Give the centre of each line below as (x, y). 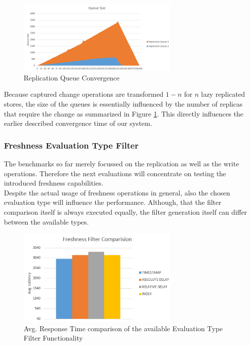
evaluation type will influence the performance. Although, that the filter (113, 202)
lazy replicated (223, 94)
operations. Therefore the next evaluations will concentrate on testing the (115, 173)
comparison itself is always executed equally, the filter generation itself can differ (125, 212)
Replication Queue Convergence (72, 77)
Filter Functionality (53, 338)
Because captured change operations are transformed (84, 94)
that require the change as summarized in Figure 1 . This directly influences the (124, 113)
